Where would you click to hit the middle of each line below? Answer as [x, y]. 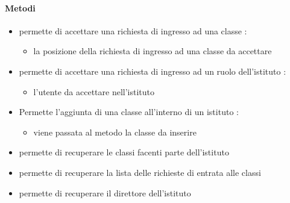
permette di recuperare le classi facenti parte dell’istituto [124, 152]
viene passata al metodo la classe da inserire [115, 132]
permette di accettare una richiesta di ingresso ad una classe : [133, 30]
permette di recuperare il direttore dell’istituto [105, 192]
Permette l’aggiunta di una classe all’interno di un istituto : [129, 112]
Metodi [20, 8]
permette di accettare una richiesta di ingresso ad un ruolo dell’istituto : [153, 71]
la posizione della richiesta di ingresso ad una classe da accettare [153, 51]
